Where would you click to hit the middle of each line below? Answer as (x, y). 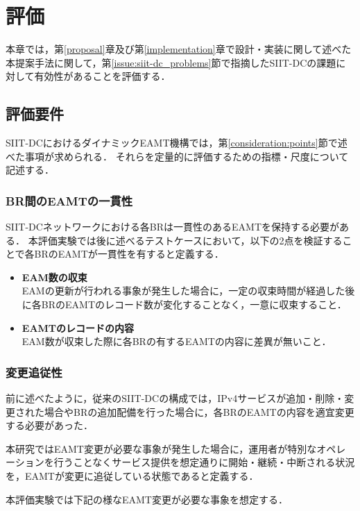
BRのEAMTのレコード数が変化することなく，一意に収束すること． (194, 304)
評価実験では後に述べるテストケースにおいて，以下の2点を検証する (190, 240)
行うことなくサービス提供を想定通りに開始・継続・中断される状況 (204, 462)
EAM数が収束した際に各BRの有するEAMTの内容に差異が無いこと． (177, 341)
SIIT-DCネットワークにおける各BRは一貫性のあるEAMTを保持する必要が (173, 227)
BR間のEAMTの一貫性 (69, 200)
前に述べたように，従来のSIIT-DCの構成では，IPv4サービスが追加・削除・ (175, 398)
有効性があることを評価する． (102, 76)
